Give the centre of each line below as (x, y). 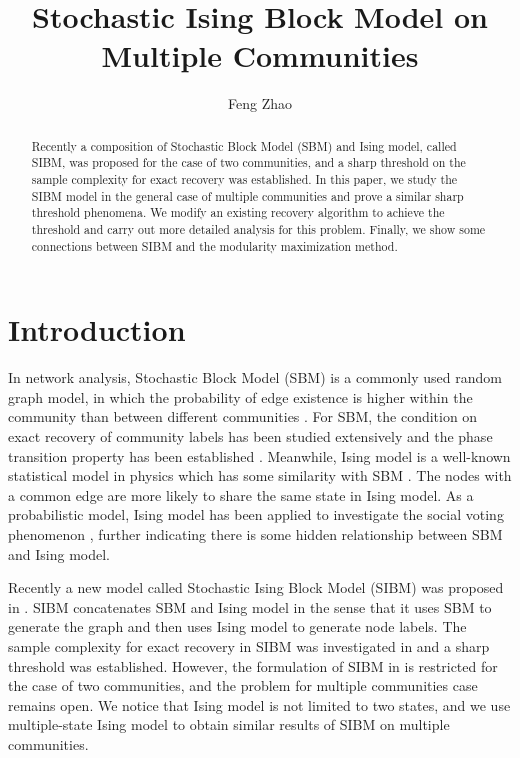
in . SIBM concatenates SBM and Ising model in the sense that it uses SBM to (250, 606)
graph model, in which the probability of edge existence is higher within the (240, 396)
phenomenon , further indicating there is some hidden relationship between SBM (255, 533)
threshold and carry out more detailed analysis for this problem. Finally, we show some (258, 228)
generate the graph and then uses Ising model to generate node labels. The (237, 626)
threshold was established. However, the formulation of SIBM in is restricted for (253, 665)
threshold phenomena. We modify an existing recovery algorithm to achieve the (238, 212)
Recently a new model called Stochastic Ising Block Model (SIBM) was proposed (256, 587)
